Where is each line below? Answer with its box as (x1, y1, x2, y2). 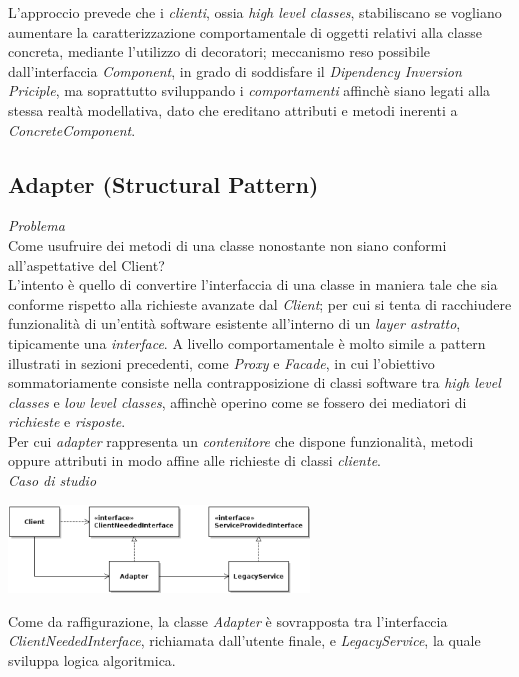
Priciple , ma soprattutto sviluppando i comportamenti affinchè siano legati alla (8, 80, 491, 101)
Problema (8, 215, 65, 236)
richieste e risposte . (8, 411, 126, 432)
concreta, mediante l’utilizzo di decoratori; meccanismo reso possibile (8, 41, 430, 62)
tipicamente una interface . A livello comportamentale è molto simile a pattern (8, 332, 486, 353)
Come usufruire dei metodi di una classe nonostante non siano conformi (8, 234, 447, 255)
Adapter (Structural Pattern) (8, 168, 319, 199)
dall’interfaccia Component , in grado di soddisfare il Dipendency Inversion (8, 60, 462, 81)
